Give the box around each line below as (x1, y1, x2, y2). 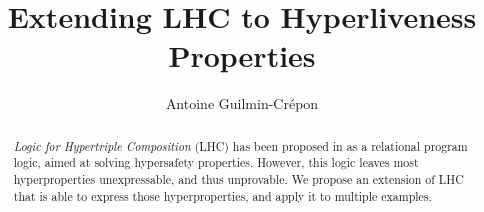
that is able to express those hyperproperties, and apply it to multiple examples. (13, 187, 432, 204)
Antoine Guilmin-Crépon (165, 93, 319, 114)
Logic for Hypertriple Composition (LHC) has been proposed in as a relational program (13, 137, 468, 154)
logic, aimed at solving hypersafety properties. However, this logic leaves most (13, 154, 419, 171)
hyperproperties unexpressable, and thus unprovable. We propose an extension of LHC (13, 171, 464, 188)
